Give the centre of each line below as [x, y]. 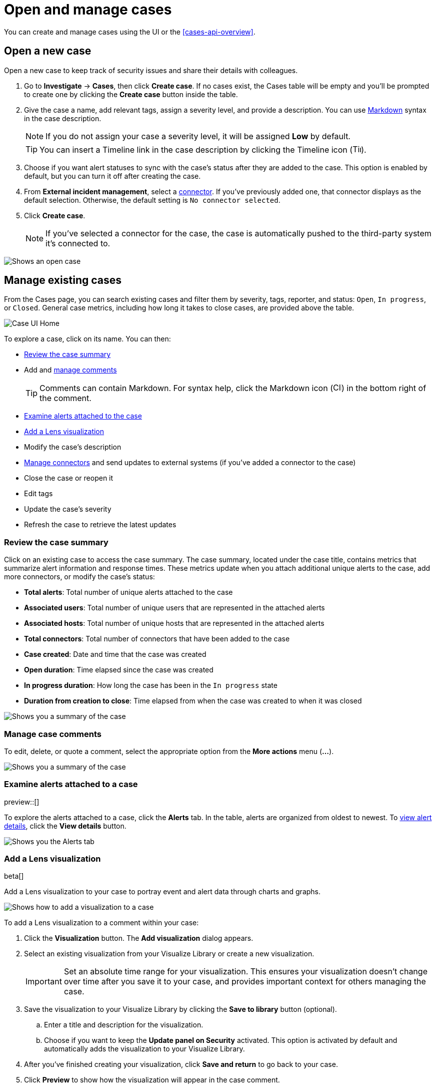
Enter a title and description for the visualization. [124, 1025]
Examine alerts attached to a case [71, 784]
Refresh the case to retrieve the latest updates [100, 525]
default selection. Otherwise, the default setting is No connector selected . [152, 200]
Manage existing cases [63, 280]
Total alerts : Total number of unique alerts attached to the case [128, 592]
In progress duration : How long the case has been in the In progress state [151, 685]
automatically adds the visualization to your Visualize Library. [144, 1049]
